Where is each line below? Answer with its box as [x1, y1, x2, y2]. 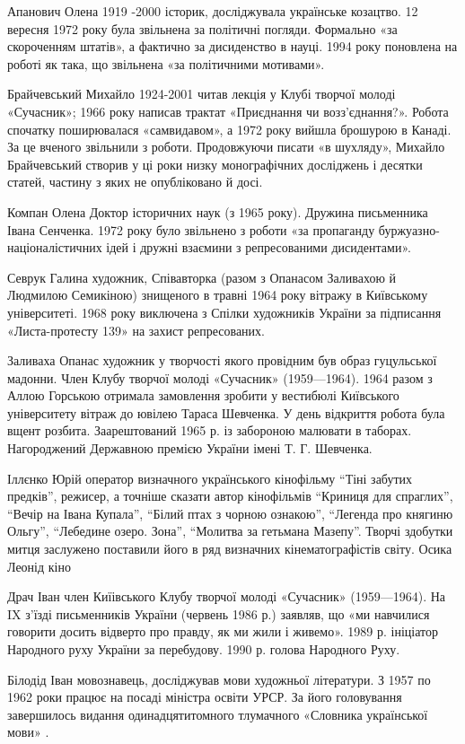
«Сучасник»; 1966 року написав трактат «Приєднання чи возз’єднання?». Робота [7, 101, 449, 120]
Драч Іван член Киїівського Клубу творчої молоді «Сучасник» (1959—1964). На [7, 587, 446, 606]
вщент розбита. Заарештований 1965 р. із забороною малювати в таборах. [7, 421, 412, 440]
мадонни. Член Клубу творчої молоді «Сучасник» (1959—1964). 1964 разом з [7, 368, 433, 387]
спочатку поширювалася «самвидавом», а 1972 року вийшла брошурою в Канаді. [7, 119, 452, 138]
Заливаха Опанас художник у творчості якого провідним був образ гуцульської [7, 351, 437, 370]
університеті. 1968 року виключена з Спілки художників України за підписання [7, 302, 442, 321]
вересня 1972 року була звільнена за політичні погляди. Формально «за [7, 19, 398, 38]
